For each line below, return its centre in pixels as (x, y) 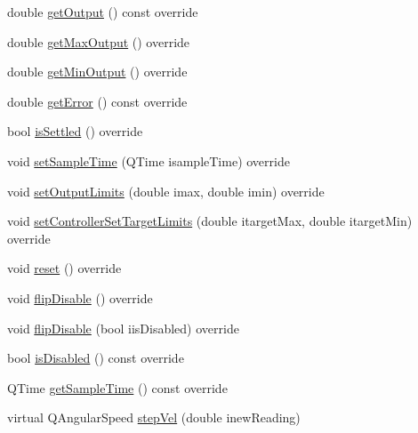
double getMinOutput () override (97, 72)
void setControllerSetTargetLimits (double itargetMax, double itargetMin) (210, 221)
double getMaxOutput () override (99, 41)
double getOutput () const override (103, 12)
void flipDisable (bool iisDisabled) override (123, 328)
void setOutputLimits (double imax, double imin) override (166, 191)
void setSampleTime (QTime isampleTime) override (149, 160)
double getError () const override (97, 101)
